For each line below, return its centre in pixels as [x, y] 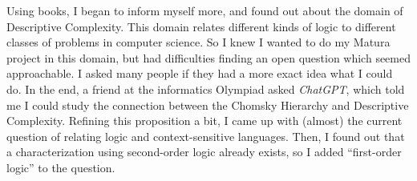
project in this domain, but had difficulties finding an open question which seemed [208, 57]
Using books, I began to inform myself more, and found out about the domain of [205, 10]
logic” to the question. [61, 167]
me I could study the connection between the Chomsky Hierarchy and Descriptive [208, 105]
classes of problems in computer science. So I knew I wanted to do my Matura [198, 42]
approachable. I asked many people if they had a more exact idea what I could [200, 73]
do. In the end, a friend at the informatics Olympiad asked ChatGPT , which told [206, 88]
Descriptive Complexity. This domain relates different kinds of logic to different [201, 26]
